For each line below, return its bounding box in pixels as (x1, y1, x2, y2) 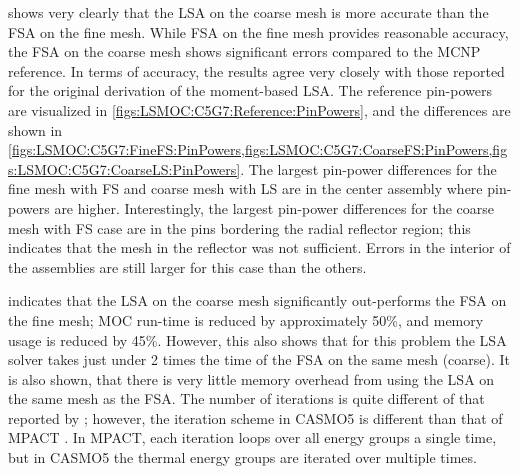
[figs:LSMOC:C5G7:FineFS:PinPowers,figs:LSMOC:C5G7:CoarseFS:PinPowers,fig (8, 139, 508, 160)
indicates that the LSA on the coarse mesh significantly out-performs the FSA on (8, 290, 507, 311)
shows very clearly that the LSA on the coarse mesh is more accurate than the (8, 2, 489, 22)
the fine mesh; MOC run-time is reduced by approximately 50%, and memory (8, 309, 484, 330)
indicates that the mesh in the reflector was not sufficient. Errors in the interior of (8, 237, 511, 258)
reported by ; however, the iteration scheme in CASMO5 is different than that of (8, 407, 503, 428)
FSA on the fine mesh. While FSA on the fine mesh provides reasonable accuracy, (8, 21, 509, 42)
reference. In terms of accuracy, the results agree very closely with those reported (8, 60, 505, 81)
